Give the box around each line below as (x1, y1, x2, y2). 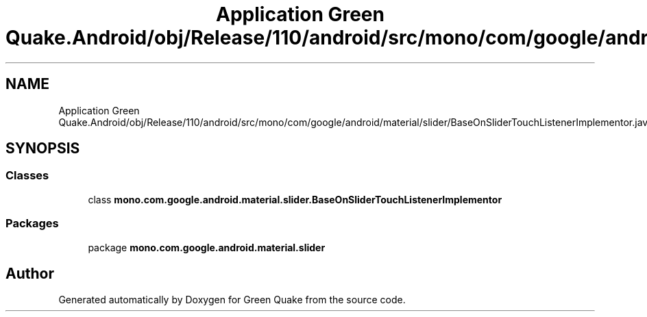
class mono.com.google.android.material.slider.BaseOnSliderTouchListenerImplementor (88, 193, 502, 205)
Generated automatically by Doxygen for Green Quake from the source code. (58, 294, 406, 306)
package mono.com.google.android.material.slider (88, 241, 326, 253)
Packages (5, 216, 59, 231)
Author (5, 264, 54, 282)
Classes (5, 168, 49, 183)
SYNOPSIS (5, 140, 80, 157)
